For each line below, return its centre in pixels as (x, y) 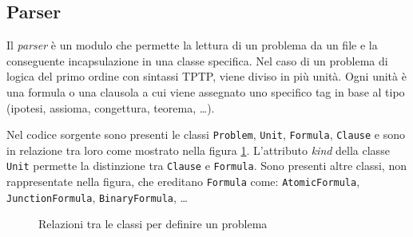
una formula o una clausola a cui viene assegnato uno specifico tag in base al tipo (206, 91)
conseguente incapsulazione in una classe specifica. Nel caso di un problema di (197, 60)
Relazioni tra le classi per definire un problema (153, 224)
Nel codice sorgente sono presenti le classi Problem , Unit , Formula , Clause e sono (206, 134)
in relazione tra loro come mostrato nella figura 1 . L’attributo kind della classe (198, 150)
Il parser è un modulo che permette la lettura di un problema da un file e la (192, 45)
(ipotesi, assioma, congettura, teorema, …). (111, 107)
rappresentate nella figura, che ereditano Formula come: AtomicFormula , (183, 182)
